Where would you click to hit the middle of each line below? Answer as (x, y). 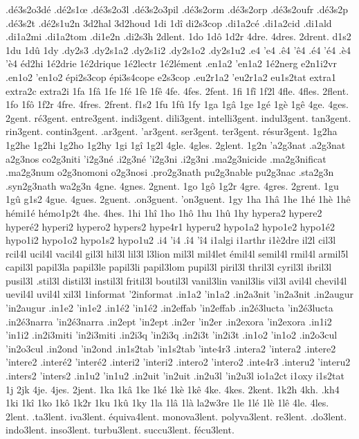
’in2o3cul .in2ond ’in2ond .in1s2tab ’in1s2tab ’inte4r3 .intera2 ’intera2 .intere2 (171, 348)
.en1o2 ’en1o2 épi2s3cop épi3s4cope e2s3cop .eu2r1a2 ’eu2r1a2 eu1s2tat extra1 (171, 77)
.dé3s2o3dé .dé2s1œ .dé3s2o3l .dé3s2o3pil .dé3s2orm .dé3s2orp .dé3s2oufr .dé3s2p (177, 9)
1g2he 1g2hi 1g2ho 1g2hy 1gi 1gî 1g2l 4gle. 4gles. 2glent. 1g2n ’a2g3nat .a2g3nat (176, 144)
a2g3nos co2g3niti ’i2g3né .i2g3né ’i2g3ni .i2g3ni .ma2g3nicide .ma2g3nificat (166, 158)
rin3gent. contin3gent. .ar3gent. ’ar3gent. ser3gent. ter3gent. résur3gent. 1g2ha (172, 131)
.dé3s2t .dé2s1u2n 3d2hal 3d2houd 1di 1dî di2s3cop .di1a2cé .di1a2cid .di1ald (169, 23)
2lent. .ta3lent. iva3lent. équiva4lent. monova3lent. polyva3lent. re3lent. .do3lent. (176, 416)
